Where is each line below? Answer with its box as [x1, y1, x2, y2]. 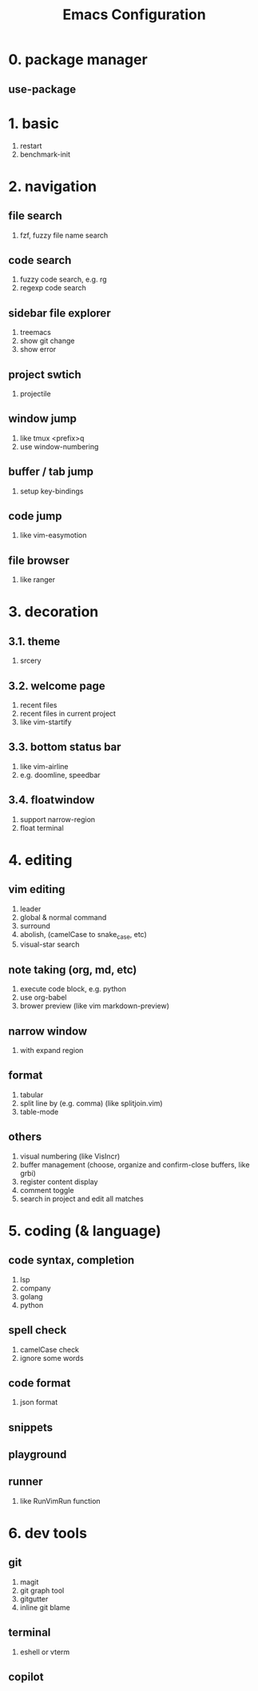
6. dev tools [8, 1525, 88, 1542]
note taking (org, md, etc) [8, 963, 137, 976]
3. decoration [8, 603, 99, 621]
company [19, 1283, 51, 1293]
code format [8, 1376, 71, 1390]
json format [19, 1398, 58, 1407]
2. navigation [8, 177, 97, 195]
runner [8, 1475, 43, 1489]
